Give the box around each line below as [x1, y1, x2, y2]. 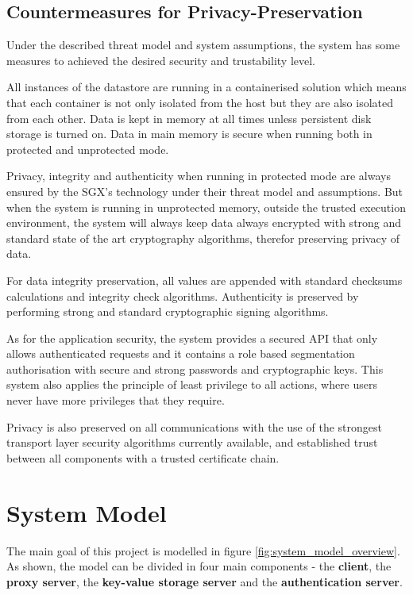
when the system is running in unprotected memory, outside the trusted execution [6, 198, 406, 215]
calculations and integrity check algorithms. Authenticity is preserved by [6, 287, 359, 304]
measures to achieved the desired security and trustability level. [6, 52, 316, 68]
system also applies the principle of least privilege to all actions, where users [6, 376, 378, 393]
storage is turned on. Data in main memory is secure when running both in [6, 125, 372, 142]
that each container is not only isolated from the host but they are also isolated [6, 94, 393, 110]
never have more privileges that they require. [6, 392, 225, 409]
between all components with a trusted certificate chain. [6, 449, 280, 466]
